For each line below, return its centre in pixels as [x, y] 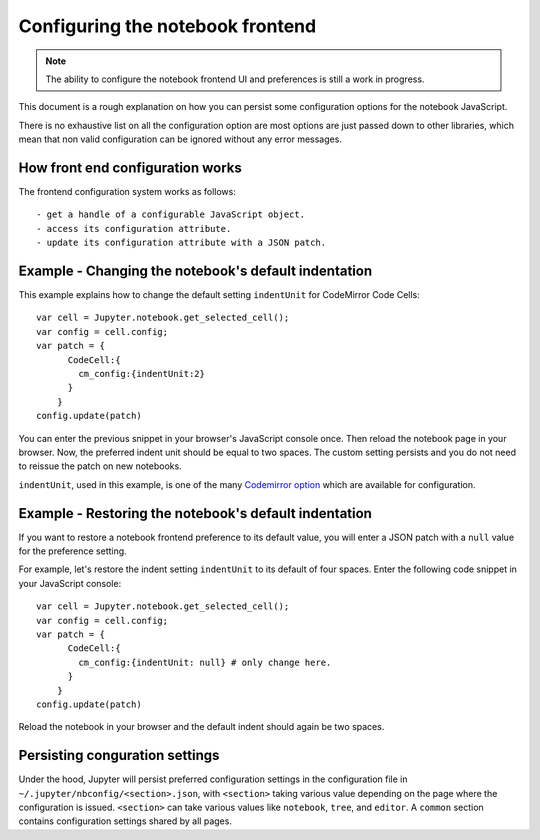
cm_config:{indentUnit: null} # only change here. [205, 662]
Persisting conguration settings [119, 755]
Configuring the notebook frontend [167, 26]
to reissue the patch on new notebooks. [100, 466]
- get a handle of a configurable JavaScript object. [170, 214]
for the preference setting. [72, 551]
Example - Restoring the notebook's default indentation [195, 513]
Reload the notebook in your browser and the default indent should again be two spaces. [201, 727]
